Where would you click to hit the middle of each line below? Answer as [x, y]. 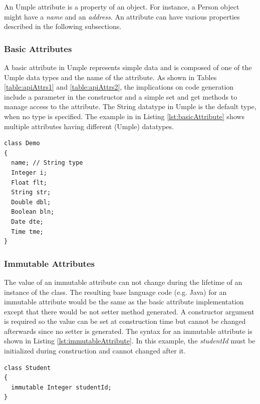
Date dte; [27, 222]
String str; [31, 192]
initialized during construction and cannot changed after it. [95, 351]
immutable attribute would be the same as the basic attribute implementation [124, 302]
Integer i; [29, 172]
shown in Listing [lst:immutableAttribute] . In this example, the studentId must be [130, 341]
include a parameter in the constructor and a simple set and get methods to [121, 96]
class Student [28, 368]
